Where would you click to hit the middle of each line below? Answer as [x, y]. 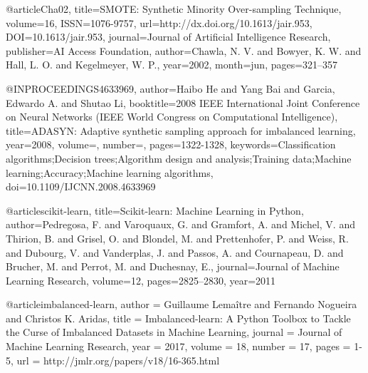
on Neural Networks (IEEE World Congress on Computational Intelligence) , [172, 117]
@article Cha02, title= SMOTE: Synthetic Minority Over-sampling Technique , [174, 9]
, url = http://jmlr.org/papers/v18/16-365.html [115, 360]
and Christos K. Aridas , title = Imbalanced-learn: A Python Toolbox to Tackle [178, 318]
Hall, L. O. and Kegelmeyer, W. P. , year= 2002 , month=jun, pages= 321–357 [172, 65]
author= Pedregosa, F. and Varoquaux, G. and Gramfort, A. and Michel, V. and [180, 224]
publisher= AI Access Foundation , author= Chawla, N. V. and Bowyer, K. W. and [184, 50]
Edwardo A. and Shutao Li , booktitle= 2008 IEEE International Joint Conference [183, 102]
